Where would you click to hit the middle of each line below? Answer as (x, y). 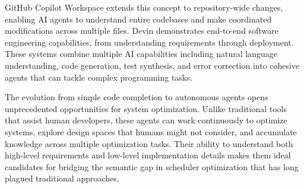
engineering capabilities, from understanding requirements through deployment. (149, 42)
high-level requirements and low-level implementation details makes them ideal (148, 155)
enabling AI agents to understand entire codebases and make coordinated (138, 19)
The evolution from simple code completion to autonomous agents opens (137, 97)
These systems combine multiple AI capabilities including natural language (141, 54)
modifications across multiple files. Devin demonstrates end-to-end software (142, 31)
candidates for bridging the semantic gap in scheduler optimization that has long (152, 166)
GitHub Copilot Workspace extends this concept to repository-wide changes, (144, 7)
